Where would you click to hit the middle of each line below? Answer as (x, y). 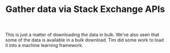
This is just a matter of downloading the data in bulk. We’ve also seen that (82, 35)
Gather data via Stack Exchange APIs (85, 9)
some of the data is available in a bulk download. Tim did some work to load (84, 40)
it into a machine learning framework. (44, 45)
